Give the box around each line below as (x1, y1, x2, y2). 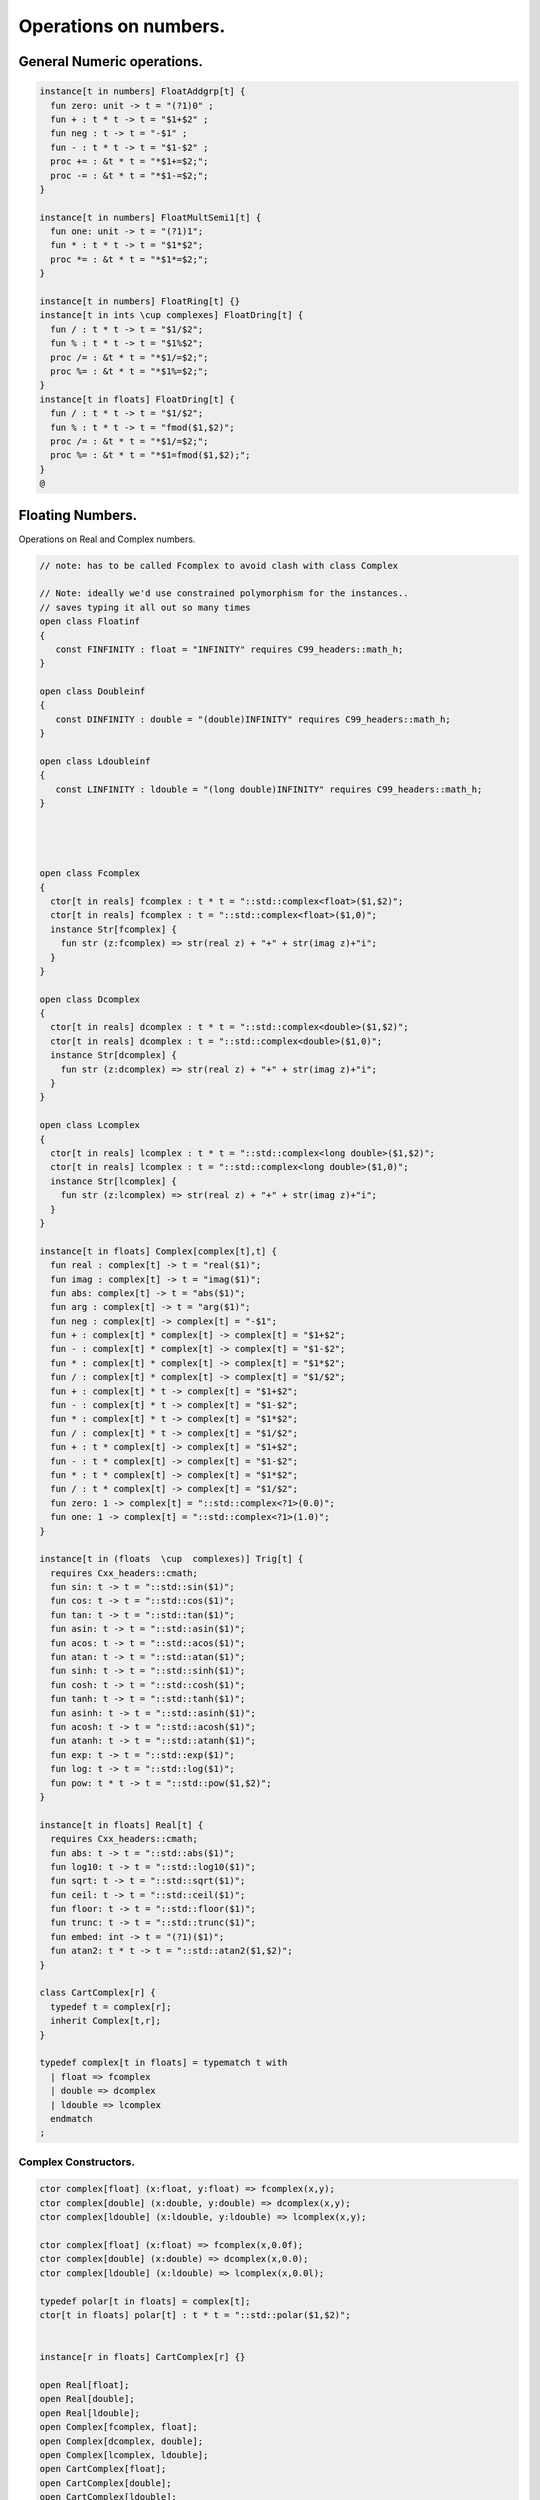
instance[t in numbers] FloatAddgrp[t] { (39, 86, 246, 97)
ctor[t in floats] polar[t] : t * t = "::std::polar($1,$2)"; (39, 2309, 351, 2320)
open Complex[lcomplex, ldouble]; (39, 2449, 209, 2460)
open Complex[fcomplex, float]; (39, 2421, 199, 2433)
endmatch (50, 2113, 93, 2124)
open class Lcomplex (39, 1120, 140, 1131)
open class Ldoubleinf (39, 756, 151, 767)
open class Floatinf (39, 616, 140, 627)
